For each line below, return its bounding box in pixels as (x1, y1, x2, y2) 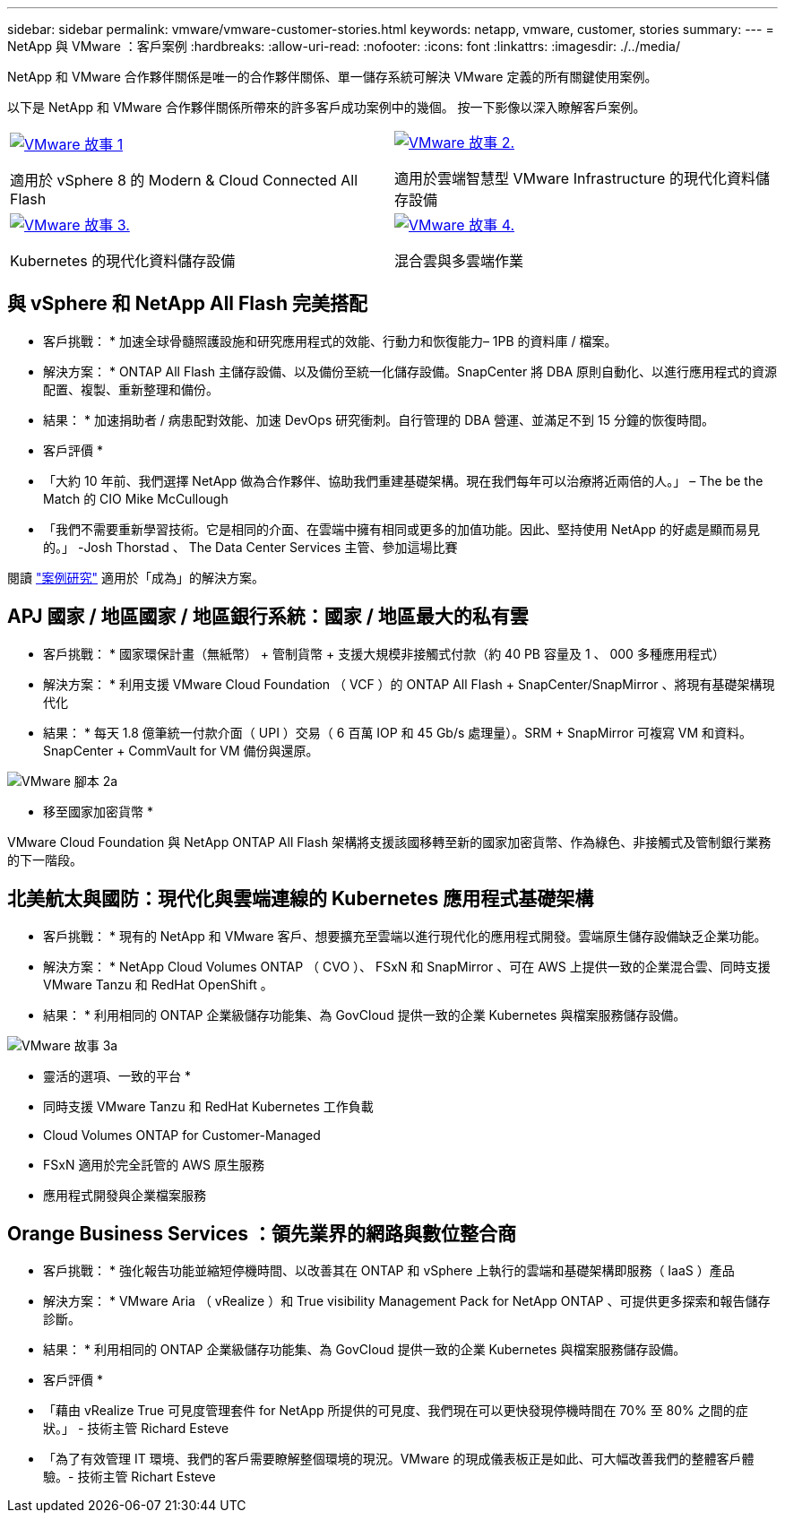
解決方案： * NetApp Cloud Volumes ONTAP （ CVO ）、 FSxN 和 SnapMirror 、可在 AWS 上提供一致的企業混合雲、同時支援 (43, 958, 771, 974)
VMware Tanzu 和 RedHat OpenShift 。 (43, 976, 273, 992)
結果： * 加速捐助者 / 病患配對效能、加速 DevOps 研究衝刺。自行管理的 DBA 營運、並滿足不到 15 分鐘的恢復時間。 (43, 411, 714, 427)
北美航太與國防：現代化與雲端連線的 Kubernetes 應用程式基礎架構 (7, 887, 594, 911)
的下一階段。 (7, 851, 82, 868)
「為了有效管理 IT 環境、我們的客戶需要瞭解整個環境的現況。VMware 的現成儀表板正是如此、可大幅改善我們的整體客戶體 (43, 1451, 755, 1467)
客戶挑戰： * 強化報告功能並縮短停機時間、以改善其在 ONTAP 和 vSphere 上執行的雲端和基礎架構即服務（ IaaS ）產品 (43, 1263, 735, 1279)
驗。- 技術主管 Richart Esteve (43, 1469, 216, 1485)
